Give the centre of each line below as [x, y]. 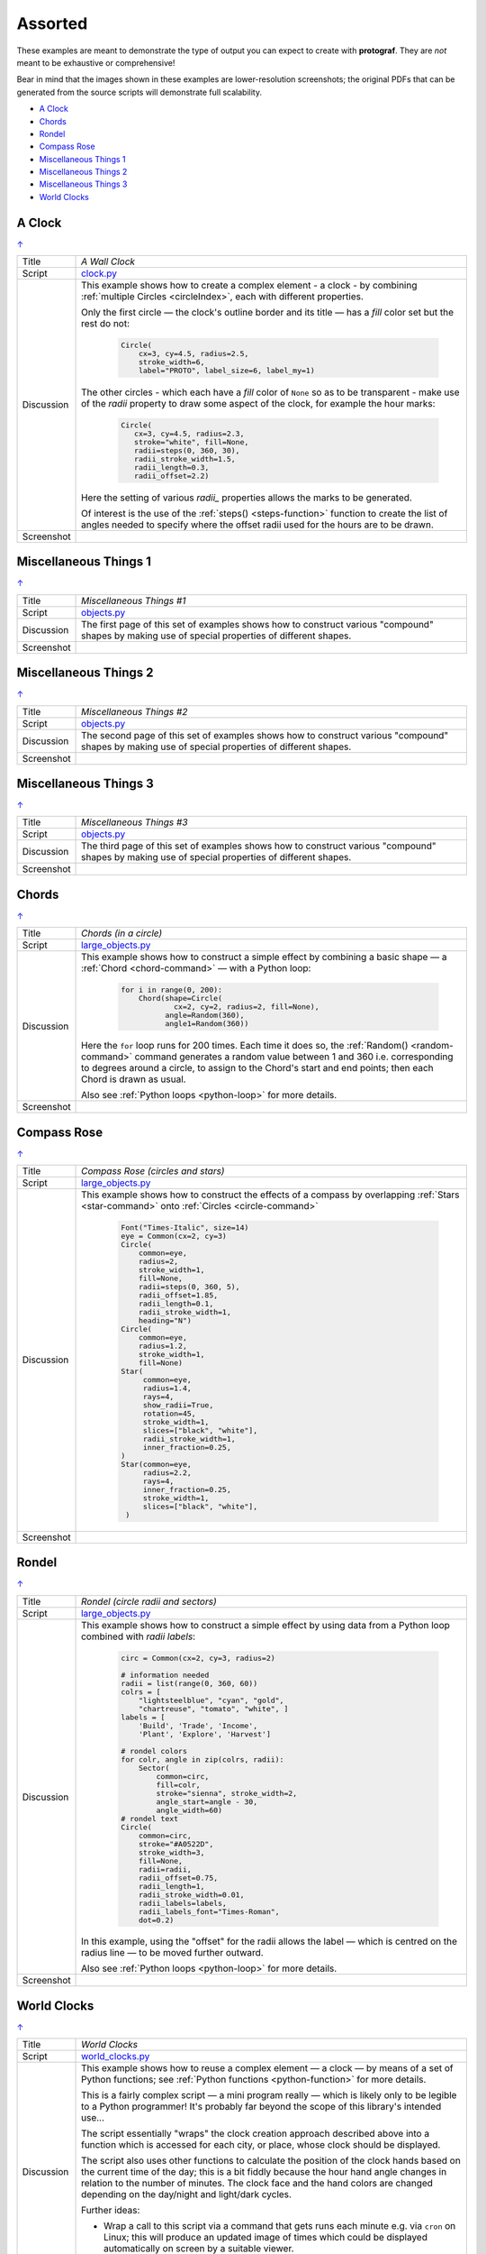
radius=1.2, [163, 1346]
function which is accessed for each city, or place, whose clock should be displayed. [261, 2145]
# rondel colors [154, 1750]
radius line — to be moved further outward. [173, 1953]
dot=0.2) [156, 1920]
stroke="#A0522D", [176, 1844]
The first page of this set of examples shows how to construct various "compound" [257, 624]
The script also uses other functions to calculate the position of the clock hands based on [271, 2161]
